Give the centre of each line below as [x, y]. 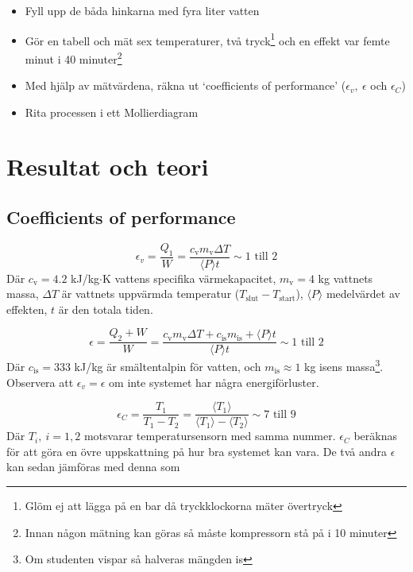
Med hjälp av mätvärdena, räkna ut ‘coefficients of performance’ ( [185, 85]
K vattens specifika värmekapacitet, [189, 278]
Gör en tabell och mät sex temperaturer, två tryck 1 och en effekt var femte [207, 39]
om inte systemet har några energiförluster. [214, 382]
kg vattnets [345, 278]
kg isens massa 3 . [344, 365]
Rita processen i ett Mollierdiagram [112, 112]
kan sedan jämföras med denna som [93, 467]
